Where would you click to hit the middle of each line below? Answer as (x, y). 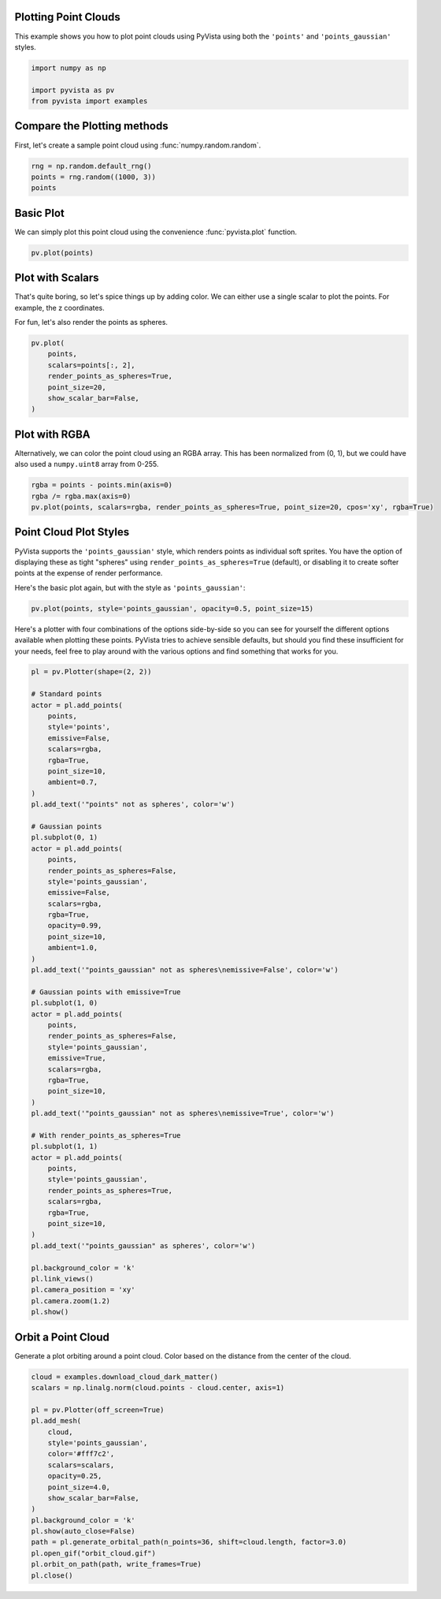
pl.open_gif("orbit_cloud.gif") (94, 1553)
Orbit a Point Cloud (62, 1337)
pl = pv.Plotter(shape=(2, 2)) (92, 672)
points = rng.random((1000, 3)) (94, 177)
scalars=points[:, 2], (91, 365)
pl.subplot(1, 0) (65, 1003)
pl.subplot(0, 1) (65, 837)
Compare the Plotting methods (91, 126)
